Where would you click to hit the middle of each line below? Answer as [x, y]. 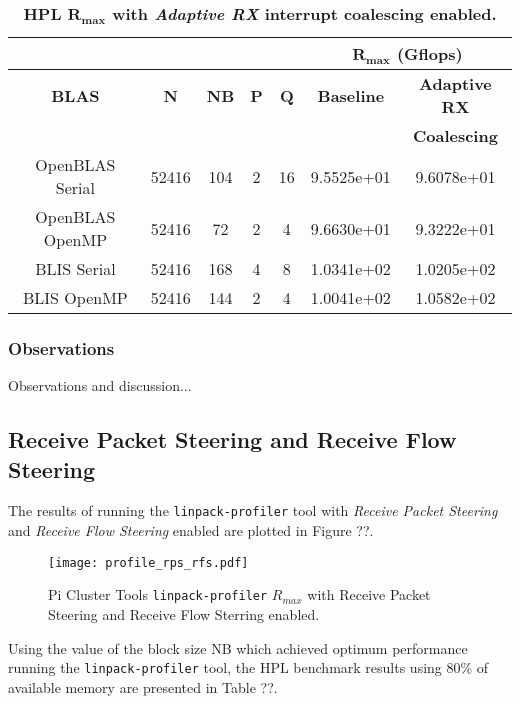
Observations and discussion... [100, 385]
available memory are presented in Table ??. [143, 686]
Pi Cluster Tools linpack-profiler [158, 594]
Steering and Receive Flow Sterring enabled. [184, 613]
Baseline [351, 95]
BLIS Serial [75, 268]
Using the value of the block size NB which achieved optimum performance [238, 647]
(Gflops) [429, 53]
